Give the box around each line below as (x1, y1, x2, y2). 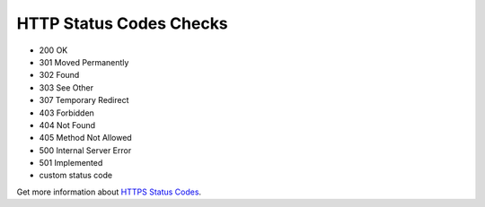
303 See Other (39, 82, 94, 93)
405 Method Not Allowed (39, 133, 132, 143)
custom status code (39, 170, 112, 181)
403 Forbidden (39, 108, 94, 118)
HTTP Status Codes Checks (16, 13, 228, 33)
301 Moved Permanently (39, 56, 129, 67)
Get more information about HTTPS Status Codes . (16, 186, 202, 197)
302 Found (39, 70, 80, 81)
